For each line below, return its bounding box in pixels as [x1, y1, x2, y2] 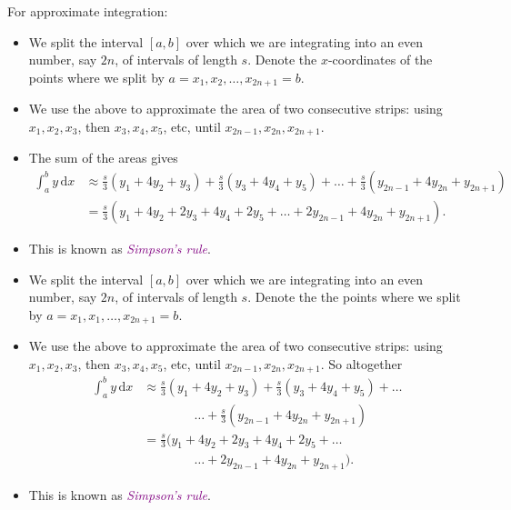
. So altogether [320, 354, 403, 373]
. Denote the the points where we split [247, 287, 461, 306]
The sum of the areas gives [28, 148, 178, 167]
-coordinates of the [327, 50, 433, 69]
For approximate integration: [7, 2, 168, 20]
